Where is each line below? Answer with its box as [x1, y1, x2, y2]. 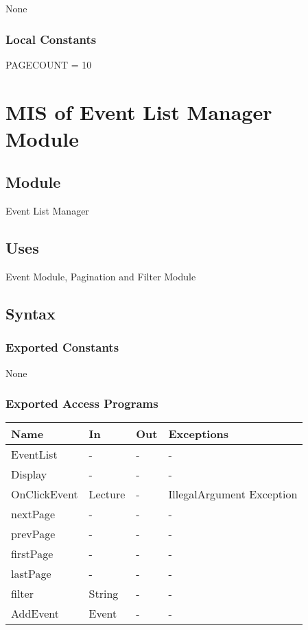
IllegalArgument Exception [168, 486, 298, 502]
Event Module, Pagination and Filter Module [5, 269, 196, 283]
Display [11, 466, 47, 483]
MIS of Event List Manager [5, 97, 272, 125]
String [88, 585, 119, 602]
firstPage [11, 546, 54, 562]
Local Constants [5, 30, 97, 47]
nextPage [11, 506, 56, 522]
